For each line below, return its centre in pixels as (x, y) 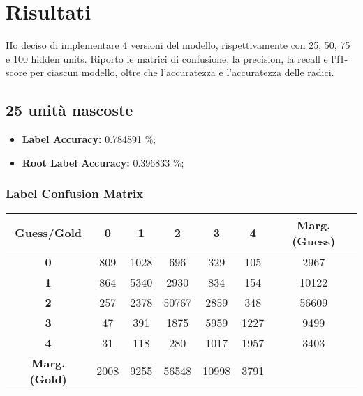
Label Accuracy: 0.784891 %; (89, 139)
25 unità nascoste (69, 110)
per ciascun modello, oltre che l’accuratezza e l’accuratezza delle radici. (182, 72)
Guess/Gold (49, 233)
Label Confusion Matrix (75, 193)
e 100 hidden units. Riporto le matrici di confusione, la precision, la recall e (167, 58)
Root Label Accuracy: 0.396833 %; (103, 162)
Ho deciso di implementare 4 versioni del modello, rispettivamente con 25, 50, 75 (178, 45)
